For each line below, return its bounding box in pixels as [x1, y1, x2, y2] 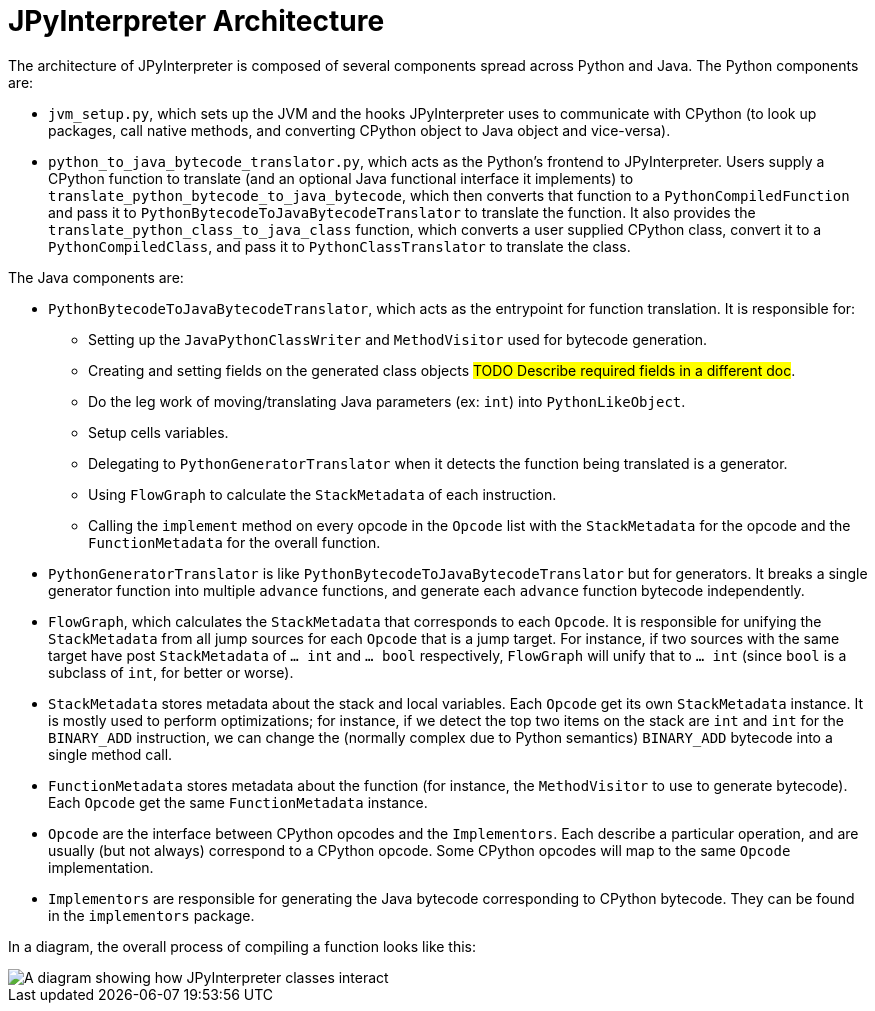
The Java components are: [8, 268, 184, 286]
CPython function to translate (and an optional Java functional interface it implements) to [48, 169, 634, 187]
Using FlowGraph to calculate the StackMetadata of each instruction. [88, 485, 557, 503]
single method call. [48, 745, 173, 763]
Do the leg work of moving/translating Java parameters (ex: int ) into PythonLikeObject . [88, 392, 686, 410]
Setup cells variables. [88, 423, 229, 441]
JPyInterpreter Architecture [8, 4, 385, 38]
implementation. [48, 858, 154, 876]
